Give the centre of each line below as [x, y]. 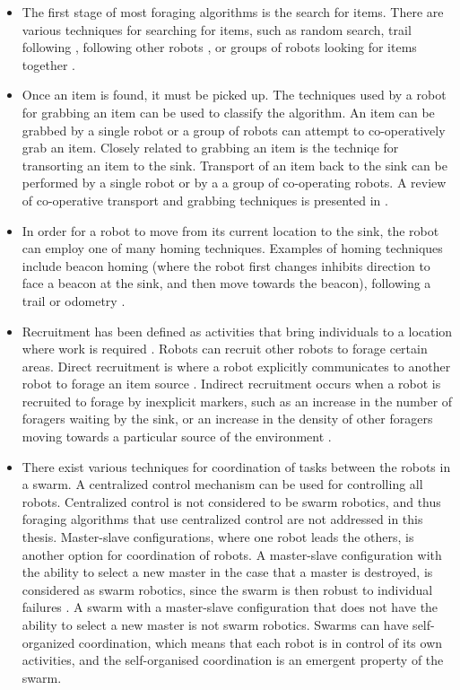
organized [48, 642]
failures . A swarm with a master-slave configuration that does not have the [230, 607]
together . [48, 64]
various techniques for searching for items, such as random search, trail [217, 29]
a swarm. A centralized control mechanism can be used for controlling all [222, 484]
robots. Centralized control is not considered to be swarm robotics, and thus [231, 501]
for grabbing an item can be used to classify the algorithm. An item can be [228, 112]
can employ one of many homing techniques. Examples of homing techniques [232, 248]
